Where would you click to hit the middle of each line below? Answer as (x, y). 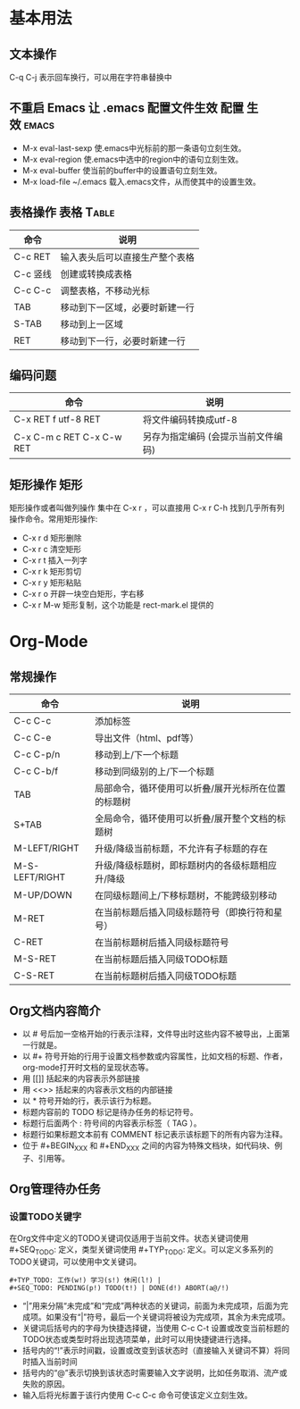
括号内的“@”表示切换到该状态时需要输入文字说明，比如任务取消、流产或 (154, 1373)
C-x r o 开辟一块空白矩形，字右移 (83, 594)
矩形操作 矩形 (46, 485)
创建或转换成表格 (96, 273)
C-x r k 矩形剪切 (52, 572)
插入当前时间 (54, 1362)
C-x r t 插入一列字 (54, 560)
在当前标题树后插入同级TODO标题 (166, 977)
